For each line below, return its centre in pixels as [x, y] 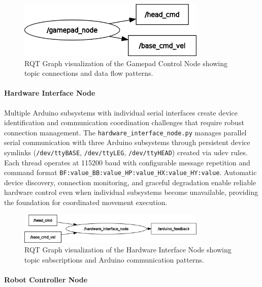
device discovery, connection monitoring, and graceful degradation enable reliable [130, 182]
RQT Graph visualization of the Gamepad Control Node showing [126, 63]
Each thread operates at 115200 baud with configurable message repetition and [127, 162]
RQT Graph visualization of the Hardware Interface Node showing [128, 250]
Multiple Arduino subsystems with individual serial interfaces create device [121, 112]
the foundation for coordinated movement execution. [86, 202]
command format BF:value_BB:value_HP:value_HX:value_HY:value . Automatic [130, 172]
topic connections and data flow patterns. [89, 73]
